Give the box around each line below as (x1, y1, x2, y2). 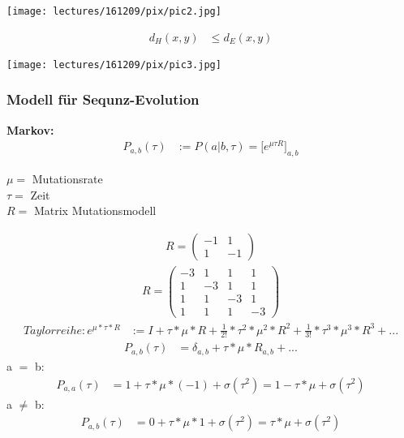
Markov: (6, 121, 54, 138)
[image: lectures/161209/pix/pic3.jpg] (6, 58, 221, 71)
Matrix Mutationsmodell (33, 202, 157, 219)
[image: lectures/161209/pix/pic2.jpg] (6, 6, 221, 17)
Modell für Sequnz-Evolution (6, 89, 200, 109)
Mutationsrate (32, 170, 103, 187)
